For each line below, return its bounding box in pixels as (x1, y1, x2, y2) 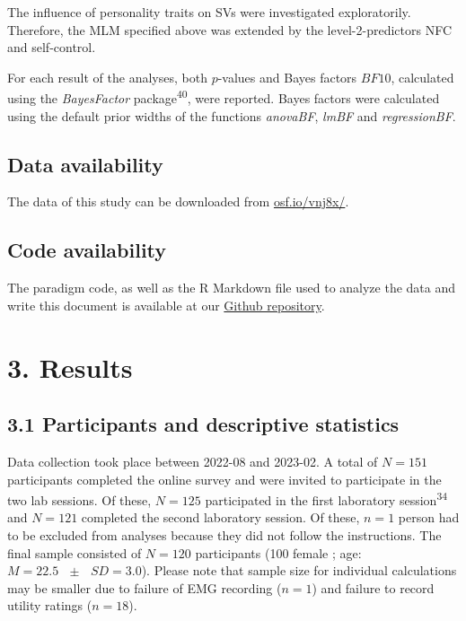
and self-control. (7, 38, 96, 57)
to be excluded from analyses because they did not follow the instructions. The (7, 526, 442, 545)
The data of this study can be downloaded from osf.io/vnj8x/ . (7, 192, 349, 211)
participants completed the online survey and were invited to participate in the (7, 469, 442, 488)
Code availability (7, 236, 167, 264)
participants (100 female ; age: (195, 543, 362, 562)
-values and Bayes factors (217, 67, 357, 86)
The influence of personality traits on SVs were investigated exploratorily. (7, 3, 411, 21)
